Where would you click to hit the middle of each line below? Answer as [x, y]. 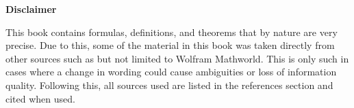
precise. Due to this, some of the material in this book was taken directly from [170, 45]
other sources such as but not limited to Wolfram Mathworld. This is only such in [177, 58]
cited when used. [40, 98]
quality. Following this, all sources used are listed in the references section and [169, 85]
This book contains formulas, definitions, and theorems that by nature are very [172, 32]
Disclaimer [31, 9]
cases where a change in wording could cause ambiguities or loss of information [171, 72]
